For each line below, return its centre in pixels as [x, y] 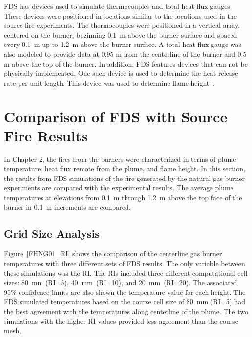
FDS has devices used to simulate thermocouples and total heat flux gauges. [118, 6]
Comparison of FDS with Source [116, 116]
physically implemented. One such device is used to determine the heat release [121, 73]
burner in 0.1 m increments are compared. [67, 207]
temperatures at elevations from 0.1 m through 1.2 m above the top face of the [123, 197]
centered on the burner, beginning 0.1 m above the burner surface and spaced [121, 34]
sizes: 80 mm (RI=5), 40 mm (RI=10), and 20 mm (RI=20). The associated [121, 282]
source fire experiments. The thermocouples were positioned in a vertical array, [122, 25]
